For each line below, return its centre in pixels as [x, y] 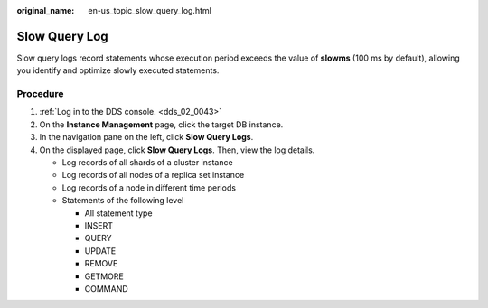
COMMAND [106, 288]
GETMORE [104, 276]
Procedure [40, 94]
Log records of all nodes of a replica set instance [153, 175]
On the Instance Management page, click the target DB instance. [161, 124]
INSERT [99, 225]
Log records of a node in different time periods [149, 187]
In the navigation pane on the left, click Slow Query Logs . [146, 137]
